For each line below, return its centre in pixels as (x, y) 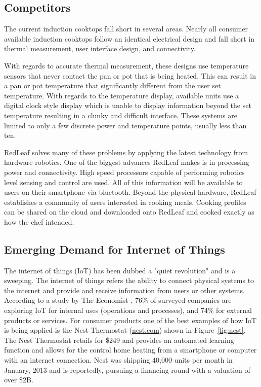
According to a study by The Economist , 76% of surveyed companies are (118, 300)
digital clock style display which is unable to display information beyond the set (128, 105)
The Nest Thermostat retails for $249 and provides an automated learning (119, 340)
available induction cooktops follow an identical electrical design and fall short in (129, 38)
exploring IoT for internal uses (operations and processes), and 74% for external (128, 310)
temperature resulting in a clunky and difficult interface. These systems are (121, 115)
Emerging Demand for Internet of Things (115, 249)
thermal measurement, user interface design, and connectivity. (100, 48)
